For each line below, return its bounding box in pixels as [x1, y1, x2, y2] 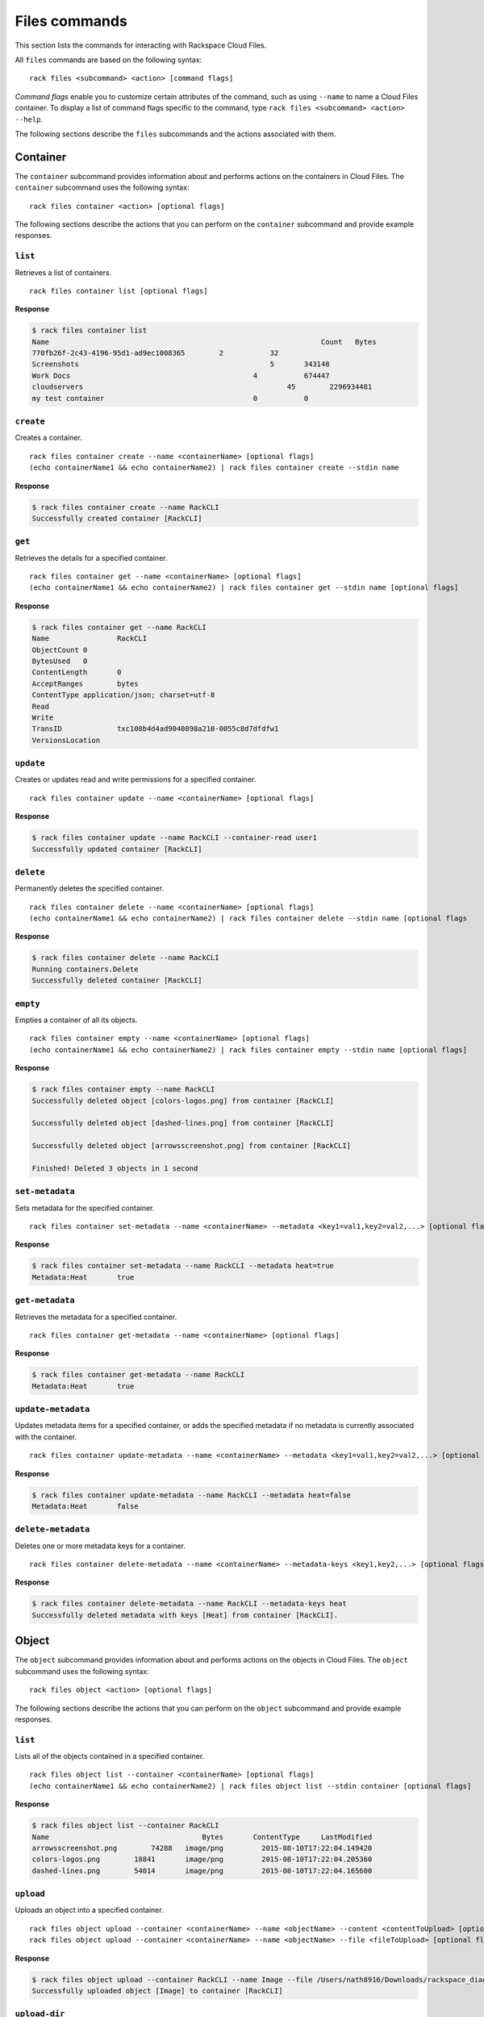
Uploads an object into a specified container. [15, 1905, 165, 1915]
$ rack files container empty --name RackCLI [31, 1085, 215, 1094]
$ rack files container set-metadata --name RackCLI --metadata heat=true [31, 1261, 335, 1271]
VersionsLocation [31, 735, 101, 745]
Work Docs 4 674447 [31, 371, 330, 380]
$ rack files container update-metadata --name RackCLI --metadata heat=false [31, 1490, 351, 1500]
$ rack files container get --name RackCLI [31, 622, 207, 632]
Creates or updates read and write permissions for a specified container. [15, 775, 257, 784]
